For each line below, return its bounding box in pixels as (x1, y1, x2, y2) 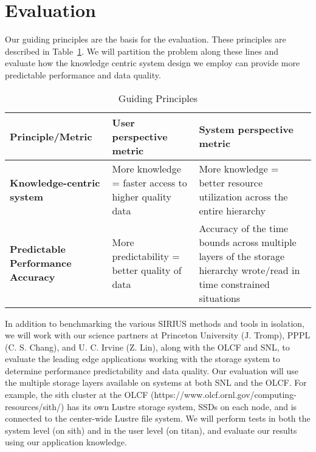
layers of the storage (199, 248, 285, 263)
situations (199, 290, 241, 305)
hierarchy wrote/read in (199, 262, 300, 277)
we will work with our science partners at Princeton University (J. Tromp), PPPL (5, 329, 311, 341)
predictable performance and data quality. (5, 68, 161, 81)
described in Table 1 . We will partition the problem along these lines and (5, 44, 278, 57)
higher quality (112, 189, 171, 204)
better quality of (112, 262, 182, 277)
